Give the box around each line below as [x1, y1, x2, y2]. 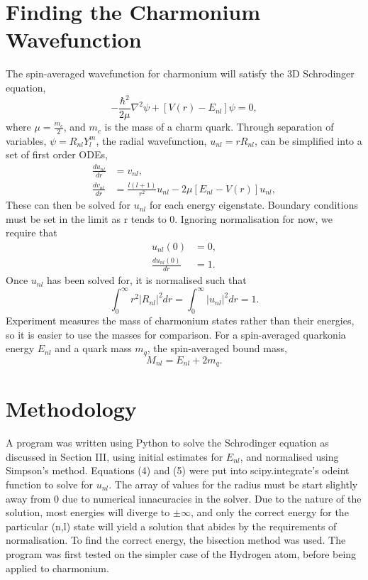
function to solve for [6, 477, 94, 492]
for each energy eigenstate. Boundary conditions [149, 197, 358, 212]
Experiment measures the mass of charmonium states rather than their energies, [6, 313, 355, 328]
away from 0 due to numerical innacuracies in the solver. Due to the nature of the [6, 491, 362, 505]
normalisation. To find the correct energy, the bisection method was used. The [6, 532, 346, 547]
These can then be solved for [6, 197, 130, 212]
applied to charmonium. [6, 560, 109, 575]
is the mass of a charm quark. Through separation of [104, 119, 334, 134]
